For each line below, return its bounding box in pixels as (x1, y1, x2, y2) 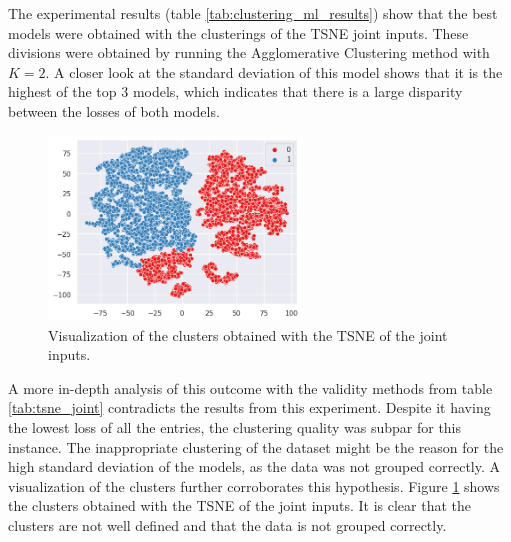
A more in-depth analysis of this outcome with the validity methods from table (8, 377, 493, 398)
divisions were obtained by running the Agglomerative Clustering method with (8, 42, 490, 63)
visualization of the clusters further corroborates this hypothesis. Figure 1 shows (8, 475, 500, 496)
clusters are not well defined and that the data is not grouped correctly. (8, 514, 447, 535)
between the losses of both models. (8, 100, 220, 121)
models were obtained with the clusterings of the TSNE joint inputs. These (8, 22, 469, 43)
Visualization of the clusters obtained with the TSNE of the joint (48, 324, 448, 345)
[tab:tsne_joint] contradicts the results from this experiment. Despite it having (8, 397, 491, 418)
